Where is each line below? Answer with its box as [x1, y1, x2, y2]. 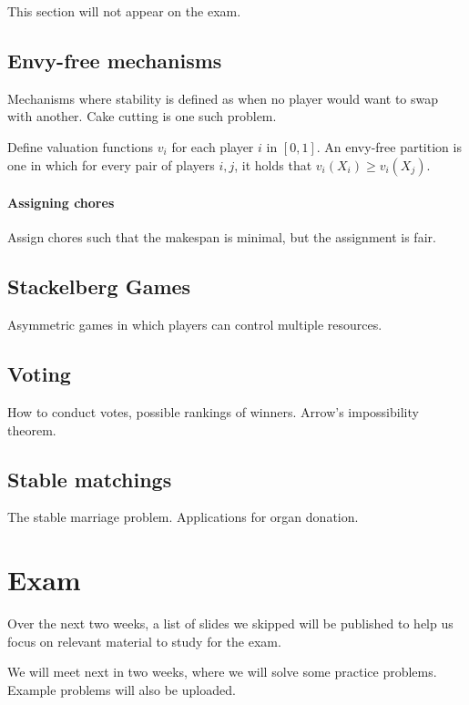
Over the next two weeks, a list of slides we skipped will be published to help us [7, 614, 454, 633]
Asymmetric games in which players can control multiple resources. [7, 315, 382, 334]
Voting [7, 360, 71, 388]
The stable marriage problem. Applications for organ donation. [7, 507, 359, 526]
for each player [171, 137, 254, 156]
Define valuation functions [7, 137, 154, 156]
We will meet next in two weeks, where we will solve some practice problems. [7, 662, 437, 681]
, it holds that [234, 155, 312, 174]
